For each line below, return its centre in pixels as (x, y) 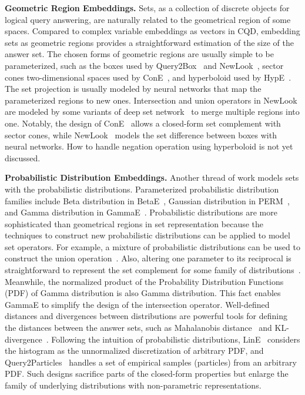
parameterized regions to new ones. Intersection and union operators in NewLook (151, 100)
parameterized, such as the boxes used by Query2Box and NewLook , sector (144, 65)
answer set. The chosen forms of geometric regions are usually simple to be (139, 54)
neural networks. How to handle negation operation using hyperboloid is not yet (149, 146)
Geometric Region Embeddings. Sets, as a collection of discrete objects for (147, 8)
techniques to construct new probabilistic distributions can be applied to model (148, 235)
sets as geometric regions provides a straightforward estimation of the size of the (149, 42)
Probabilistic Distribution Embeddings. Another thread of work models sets (152, 177)
